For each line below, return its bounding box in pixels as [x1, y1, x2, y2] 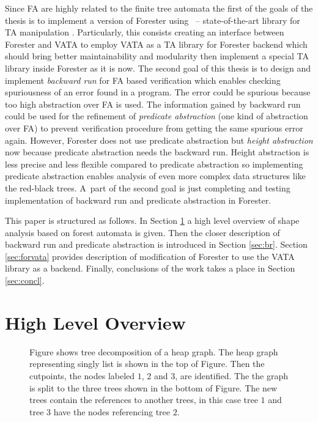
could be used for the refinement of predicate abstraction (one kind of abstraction [5, 109, 308, 122]
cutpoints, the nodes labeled [29, 369, 135, 382]
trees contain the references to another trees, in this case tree [29, 393, 258, 406]
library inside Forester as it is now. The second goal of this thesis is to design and [5, 61, 311, 74]
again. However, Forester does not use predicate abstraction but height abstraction [5, 133, 313, 146]
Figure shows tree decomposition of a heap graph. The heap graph [29, 345, 278, 358]
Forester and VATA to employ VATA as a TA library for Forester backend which [5, 37, 308, 50]
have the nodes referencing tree [53, 405, 171, 418]
